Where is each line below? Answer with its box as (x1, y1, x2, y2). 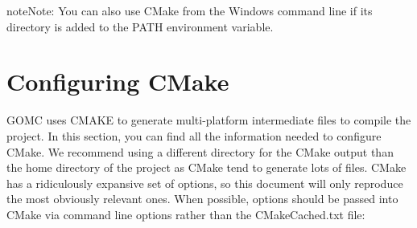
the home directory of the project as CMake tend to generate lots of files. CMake (6, 159, 407, 176)
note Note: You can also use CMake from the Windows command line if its (6, 2, 373, 18)
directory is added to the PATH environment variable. (6, 18, 274, 35)
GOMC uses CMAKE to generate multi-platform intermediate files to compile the (6, 112, 411, 128)
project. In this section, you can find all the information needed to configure (6, 127, 382, 144)
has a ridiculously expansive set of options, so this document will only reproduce (6, 174, 403, 191)
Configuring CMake (6, 65, 229, 98)
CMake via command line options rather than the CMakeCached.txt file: (6, 206, 365, 222)
